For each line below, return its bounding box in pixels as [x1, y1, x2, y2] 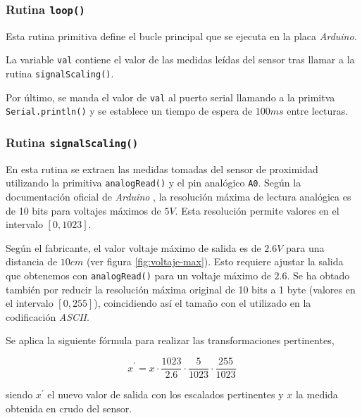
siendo [6, 387, 33, 402]
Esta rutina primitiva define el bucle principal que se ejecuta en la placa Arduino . [6, 28, 357, 43]
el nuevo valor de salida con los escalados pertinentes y [47, 387, 284, 402]
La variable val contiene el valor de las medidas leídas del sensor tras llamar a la [6, 52, 355, 67]
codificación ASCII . [6, 309, 89, 324]
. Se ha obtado [287, 268, 350, 282]
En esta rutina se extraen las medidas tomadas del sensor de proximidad [6, 161, 318, 176]
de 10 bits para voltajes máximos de [6, 203, 161, 217]
